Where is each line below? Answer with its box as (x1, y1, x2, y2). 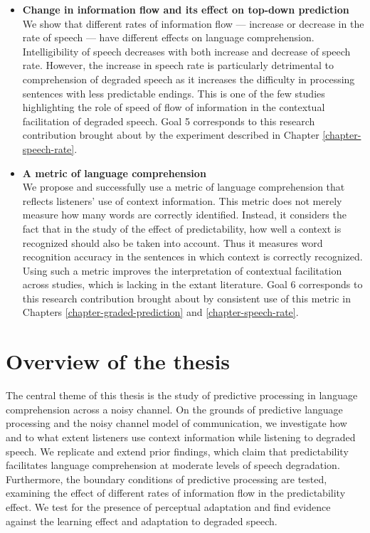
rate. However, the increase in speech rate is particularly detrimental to (22, 58, 334, 73)
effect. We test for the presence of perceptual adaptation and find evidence (6, 499, 331, 514)
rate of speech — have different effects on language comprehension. (22, 30, 314, 45)
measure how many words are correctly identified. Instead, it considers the (22, 207, 347, 222)
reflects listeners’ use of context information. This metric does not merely (22, 193, 342, 208)
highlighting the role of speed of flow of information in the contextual (22, 100, 325, 115)
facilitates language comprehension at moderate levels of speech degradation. (6, 458, 340, 473)
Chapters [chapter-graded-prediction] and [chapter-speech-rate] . (22, 305, 299, 320)
